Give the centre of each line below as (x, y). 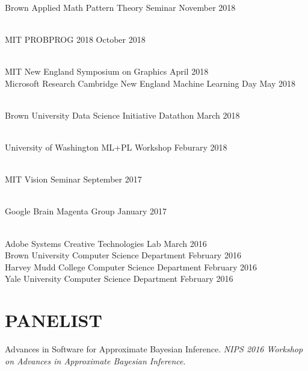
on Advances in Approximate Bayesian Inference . (95, 360)
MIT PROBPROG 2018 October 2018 (75, 39)
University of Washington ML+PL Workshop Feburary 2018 (116, 147)
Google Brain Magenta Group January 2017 (86, 211)
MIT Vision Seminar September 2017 (73, 179)
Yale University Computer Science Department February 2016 (119, 279)
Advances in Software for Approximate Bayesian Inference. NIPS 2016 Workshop (154, 349)
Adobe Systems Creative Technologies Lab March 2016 (106, 243)
